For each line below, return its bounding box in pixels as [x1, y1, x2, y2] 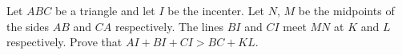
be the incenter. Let [167, 2, 265, 18]
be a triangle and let [54, 2, 155, 18]
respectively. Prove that [6, 33, 123, 50]
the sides [6, 18, 50, 34]
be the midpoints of [298, 2, 395, 18]
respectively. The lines [115, 18, 224, 34]
